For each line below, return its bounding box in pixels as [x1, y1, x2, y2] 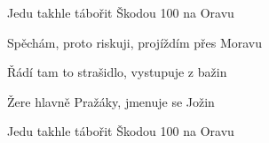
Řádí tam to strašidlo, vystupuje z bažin [7, 63, 227, 81]
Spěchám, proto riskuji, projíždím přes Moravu [7, 33, 263, 51]
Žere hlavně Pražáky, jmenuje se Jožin [7, 92, 215, 110]
